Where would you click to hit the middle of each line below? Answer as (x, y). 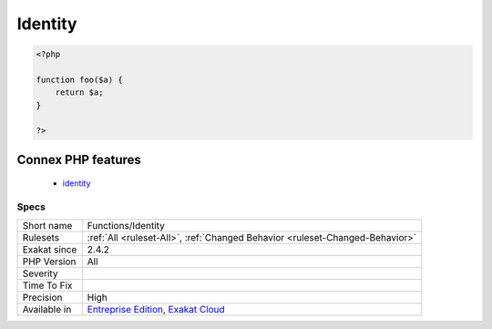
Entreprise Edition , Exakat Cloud (156, 309)
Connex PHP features (79, 159)
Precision (42, 297)
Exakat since (50, 249)
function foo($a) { (79, 79)
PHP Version (49, 262)
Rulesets (41, 237)
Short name (47, 225)
